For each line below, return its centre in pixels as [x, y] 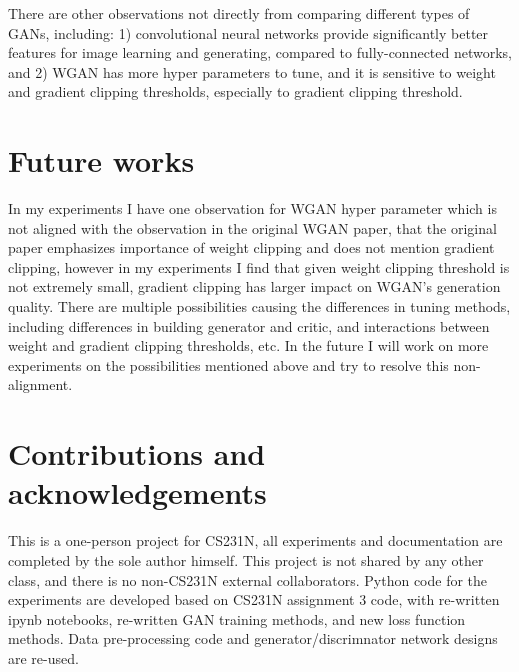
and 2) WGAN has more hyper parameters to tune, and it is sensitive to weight [252, 71]
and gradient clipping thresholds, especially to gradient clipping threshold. [235, 91]
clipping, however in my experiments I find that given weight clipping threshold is [259, 266]
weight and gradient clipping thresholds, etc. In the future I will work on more [248, 345]
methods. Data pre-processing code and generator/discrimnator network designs [253, 638]
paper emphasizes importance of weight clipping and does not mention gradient [251, 247]
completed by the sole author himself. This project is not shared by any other [246, 559]
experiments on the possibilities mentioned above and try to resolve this [228, 364]
